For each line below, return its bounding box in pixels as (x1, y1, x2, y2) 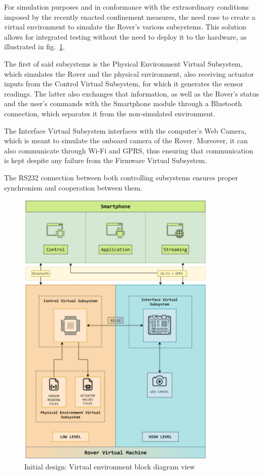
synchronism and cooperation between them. (4, 182, 142, 193)
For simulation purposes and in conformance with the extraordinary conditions (4, 2, 249, 12)
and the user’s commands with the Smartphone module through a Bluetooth (4, 98, 242, 109)
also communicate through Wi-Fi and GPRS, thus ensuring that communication (4, 145, 253, 155)
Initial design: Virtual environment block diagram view (24, 461, 195, 471)
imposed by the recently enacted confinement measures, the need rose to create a (4, 11, 255, 22)
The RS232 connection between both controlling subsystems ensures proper (4, 172, 238, 182)
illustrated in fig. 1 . (4, 41, 65, 52)
